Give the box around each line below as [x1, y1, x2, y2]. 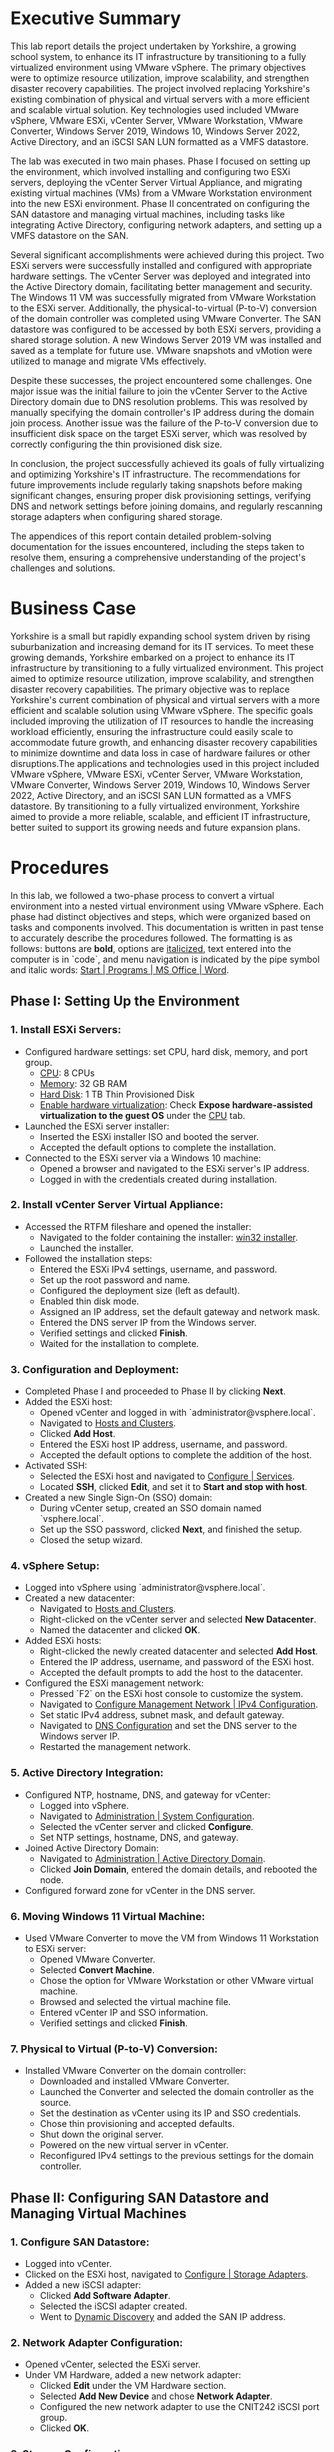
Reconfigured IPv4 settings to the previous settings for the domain [39, 2150, 315, 2162]
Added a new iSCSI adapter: [24, 2278, 142, 2291]
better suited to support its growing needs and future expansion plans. [10, 821, 301, 833]
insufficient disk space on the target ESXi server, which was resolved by [10, 427, 308, 439]
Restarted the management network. [39, 1741, 192, 1753]
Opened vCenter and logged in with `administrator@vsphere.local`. [39, 1407, 317, 1419]
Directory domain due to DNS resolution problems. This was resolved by [10, 395, 308, 407]
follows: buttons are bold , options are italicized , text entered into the [10, 942, 292, 954]
